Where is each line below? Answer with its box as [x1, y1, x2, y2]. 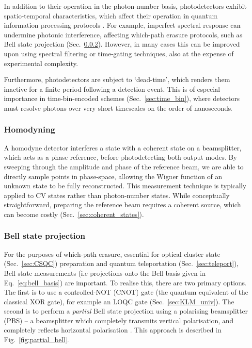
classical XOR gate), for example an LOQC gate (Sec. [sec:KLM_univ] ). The [4, 296, 234, 306]
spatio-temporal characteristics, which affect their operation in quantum [4, 10, 218, 20]
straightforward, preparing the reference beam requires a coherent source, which [4, 199, 241, 210]
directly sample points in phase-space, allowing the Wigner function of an [4, 171, 222, 181]
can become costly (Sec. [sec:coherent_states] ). [4, 209, 144, 219]
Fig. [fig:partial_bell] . [4, 334, 69, 345]
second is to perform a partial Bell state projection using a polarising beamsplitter [4, 306, 248, 316]
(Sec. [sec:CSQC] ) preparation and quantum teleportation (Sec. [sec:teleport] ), [4, 258, 239, 268]
